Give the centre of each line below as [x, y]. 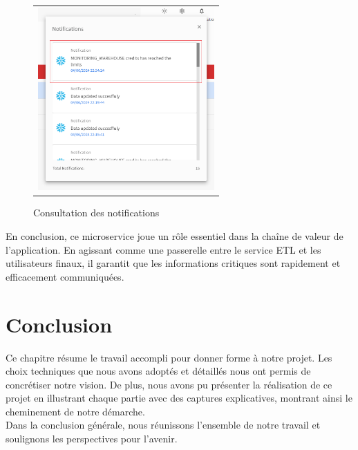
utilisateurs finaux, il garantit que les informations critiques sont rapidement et [173, 263]
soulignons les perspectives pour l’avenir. [92, 439]
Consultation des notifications [96, 213]
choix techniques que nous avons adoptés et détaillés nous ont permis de [158, 371]
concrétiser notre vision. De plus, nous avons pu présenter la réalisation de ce [169, 384]
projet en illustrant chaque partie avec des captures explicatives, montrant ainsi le [179, 398]
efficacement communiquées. [65, 276]
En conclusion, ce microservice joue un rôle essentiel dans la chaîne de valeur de [175, 236]
